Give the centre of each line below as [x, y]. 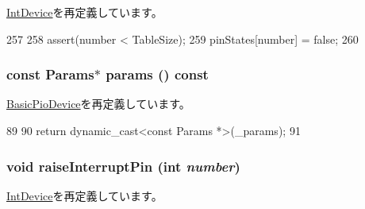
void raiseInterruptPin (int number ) [123, 166]
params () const [157, 74]
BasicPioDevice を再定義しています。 [98, 104]
